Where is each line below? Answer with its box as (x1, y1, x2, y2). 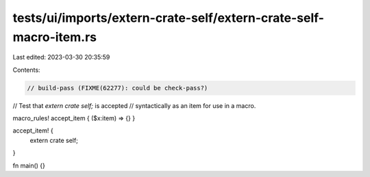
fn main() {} (12, 161, 46, 169)
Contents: (12, 66, 40, 74)
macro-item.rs (12, 29, 97, 44)
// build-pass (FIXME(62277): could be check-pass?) (27, 84, 208, 92)
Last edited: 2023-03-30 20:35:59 (12, 53, 110, 62)
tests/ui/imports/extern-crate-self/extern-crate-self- (12, 10, 325, 25)
